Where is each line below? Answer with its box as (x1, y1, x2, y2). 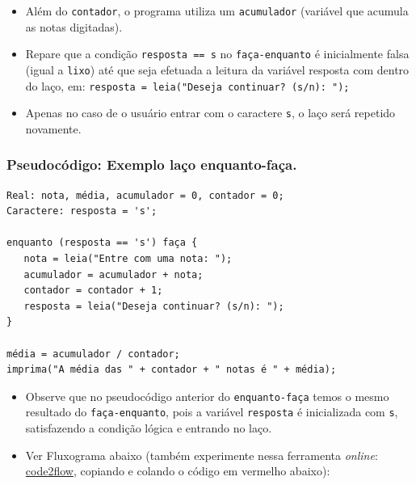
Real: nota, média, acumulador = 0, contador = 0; (6, 189, 284, 201)
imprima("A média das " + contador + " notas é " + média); (6, 364, 337, 376)
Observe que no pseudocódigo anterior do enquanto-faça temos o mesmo (25, 387, 389, 404)
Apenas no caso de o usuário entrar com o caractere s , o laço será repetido (25, 104, 396, 121)
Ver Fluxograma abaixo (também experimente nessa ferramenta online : (25, 446, 378, 463)
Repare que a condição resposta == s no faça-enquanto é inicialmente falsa (25, 45, 410, 62)
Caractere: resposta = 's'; (6, 205, 158, 217)
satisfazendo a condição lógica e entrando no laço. (25, 420, 272, 436)
